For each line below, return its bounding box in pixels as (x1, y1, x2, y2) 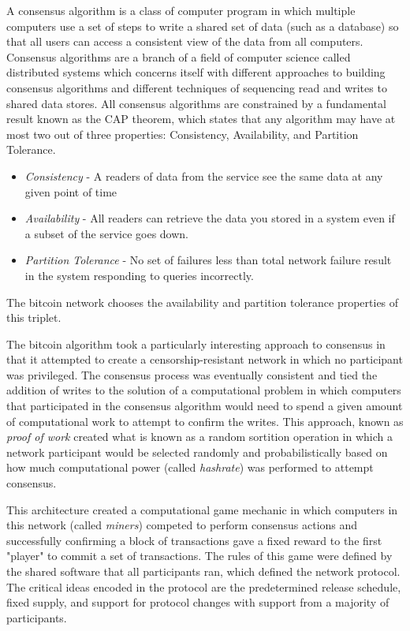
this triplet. (6, 309, 61, 326)
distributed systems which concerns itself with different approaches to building (6, 64, 386, 80)
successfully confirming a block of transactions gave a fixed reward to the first (6, 532, 382, 548)
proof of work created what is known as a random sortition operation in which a (6, 428, 393, 445)
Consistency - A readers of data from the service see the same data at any (24, 167, 383, 184)
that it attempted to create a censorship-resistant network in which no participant (6, 351, 403, 368)
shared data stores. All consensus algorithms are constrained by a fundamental (6, 95, 386, 111)
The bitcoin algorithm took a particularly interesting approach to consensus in (6, 335, 386, 352)
